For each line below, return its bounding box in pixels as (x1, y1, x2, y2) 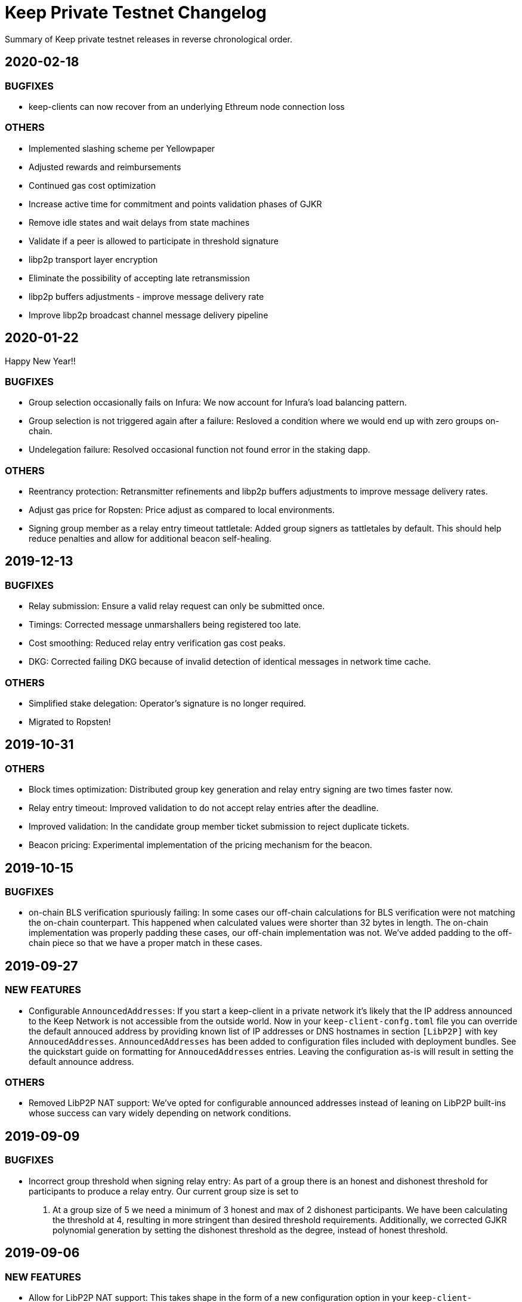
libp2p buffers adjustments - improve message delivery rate (29, 291, 264, 302)
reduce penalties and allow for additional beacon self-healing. (29, 533, 272, 544)
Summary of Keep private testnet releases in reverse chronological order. (5, 33, 292, 44)
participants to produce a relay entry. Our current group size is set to (29, 1186, 299, 1196)
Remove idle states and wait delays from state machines (29, 217, 250, 228)
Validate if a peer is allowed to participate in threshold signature (29, 235, 279, 246)
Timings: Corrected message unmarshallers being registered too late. (29, 619, 301, 630)
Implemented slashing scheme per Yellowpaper (29, 143, 215, 153)
